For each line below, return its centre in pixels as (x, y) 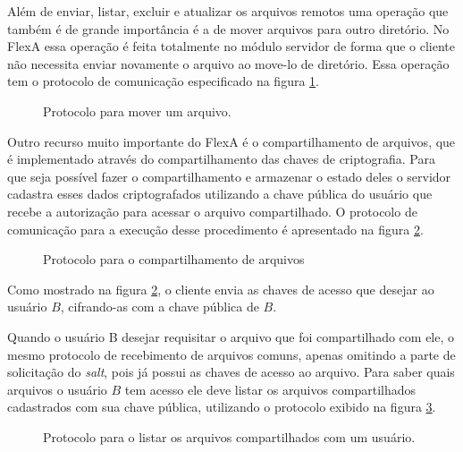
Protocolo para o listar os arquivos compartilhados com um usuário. (229, 436)
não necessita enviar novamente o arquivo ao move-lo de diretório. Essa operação (228, 63)
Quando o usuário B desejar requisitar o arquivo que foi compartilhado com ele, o (231, 336)
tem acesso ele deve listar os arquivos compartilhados (270, 389)
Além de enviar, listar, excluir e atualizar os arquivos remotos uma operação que (228, 11)
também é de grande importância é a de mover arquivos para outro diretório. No (228, 28)
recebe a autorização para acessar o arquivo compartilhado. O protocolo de (212, 211)
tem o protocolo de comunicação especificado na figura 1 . (163, 81)
